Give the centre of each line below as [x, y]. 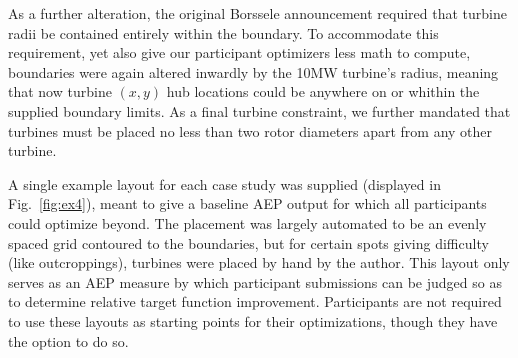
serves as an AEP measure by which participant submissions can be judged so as [255, 281]
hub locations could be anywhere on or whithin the [323, 91]
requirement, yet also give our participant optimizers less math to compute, [239, 52]
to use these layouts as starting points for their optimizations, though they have [253, 320]
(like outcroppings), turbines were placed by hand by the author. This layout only [259, 262]
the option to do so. [68, 340]
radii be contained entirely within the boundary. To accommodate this [223, 32]
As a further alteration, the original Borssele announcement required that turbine [257, 13]
